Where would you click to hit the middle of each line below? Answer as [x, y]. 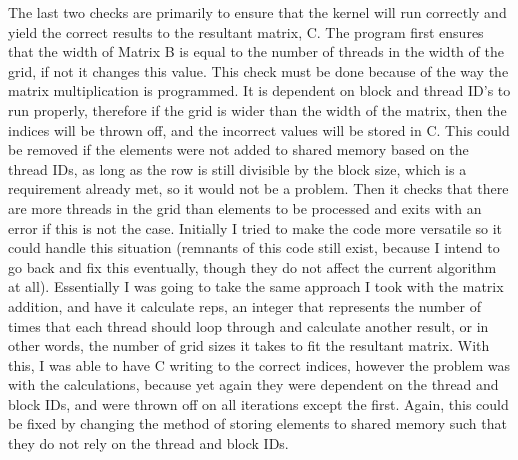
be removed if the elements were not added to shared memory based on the [238, 149]
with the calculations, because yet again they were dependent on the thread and [253, 384]
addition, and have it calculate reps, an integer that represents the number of [244, 305]
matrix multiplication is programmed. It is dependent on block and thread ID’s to [259, 90]
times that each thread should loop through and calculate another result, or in [248, 325]
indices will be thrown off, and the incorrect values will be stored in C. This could [259, 129]
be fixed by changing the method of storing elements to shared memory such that [257, 423]
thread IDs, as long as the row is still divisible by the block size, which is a [237, 168]
